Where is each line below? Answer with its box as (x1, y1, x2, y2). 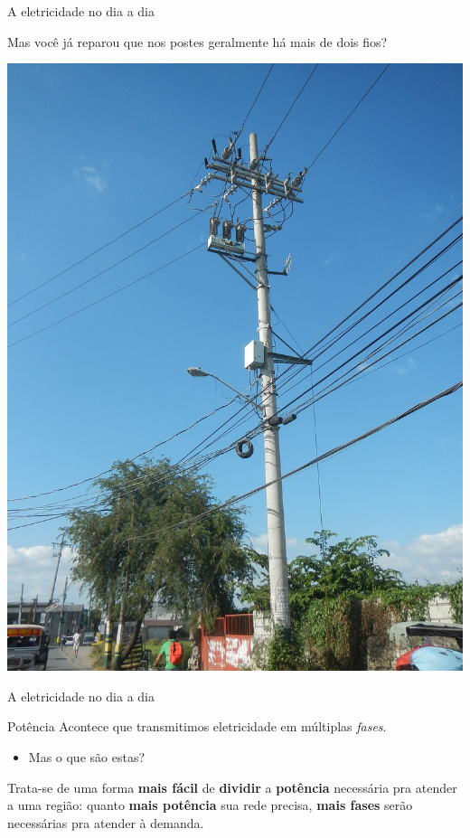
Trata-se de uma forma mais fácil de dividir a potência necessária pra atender (7, 777, 457, 796)
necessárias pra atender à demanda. (7, 813, 204, 832)
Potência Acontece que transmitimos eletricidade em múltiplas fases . (7, 717, 387, 736)
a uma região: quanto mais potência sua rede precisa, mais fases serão (7, 796, 413, 814)
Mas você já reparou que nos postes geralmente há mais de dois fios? (7, 32, 388, 51)
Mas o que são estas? (28, 747, 146, 766)
